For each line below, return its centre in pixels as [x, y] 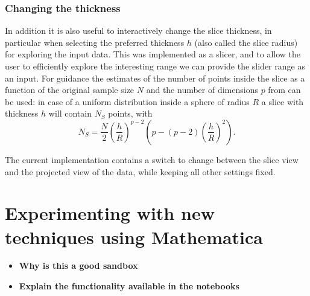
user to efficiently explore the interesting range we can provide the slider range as [155, 66]
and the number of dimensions [202, 90]
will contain [70, 113]
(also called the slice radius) [246, 42]
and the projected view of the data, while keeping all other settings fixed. [140, 171]
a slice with [283, 101]
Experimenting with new [110, 213]
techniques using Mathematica [134, 236]
